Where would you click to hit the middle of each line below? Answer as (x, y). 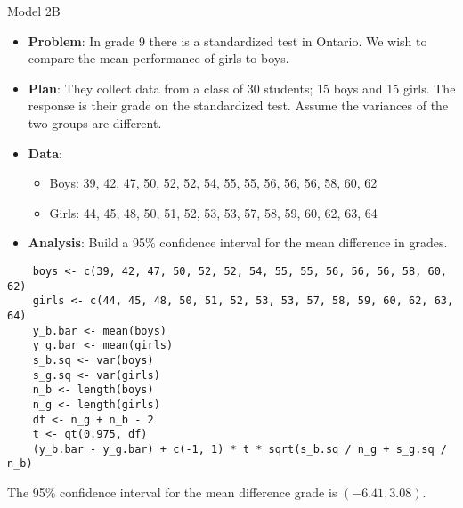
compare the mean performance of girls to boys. (158, 58)
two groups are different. (95, 122)
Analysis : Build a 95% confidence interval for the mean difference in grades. (238, 242)
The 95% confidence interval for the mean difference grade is (172, 492)
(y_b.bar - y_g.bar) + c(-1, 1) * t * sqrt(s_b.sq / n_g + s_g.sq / (240, 449)
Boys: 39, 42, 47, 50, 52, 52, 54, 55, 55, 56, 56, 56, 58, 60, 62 (213, 183)
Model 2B (34, 11)
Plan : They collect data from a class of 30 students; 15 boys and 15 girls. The (242, 88)
